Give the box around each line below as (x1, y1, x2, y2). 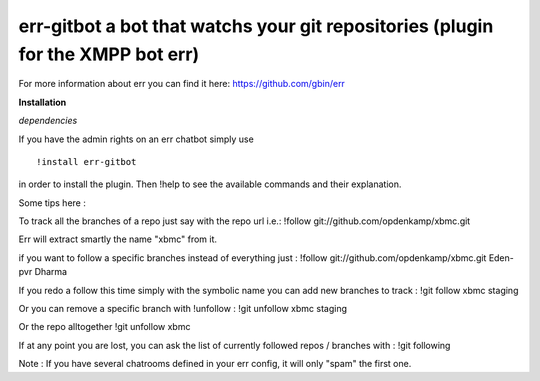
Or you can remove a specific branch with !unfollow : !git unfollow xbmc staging (18, 303, 347, 315)
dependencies (18, 115, 78, 127)
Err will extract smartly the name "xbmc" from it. (18, 233, 218, 245)
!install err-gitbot (36, 156, 137, 167)
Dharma (34, 266, 68, 278)
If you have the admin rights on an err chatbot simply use (18, 133, 254, 145)
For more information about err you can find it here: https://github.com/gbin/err (18, 78, 345, 90)
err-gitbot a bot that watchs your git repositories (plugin (18, 15, 494, 37)
